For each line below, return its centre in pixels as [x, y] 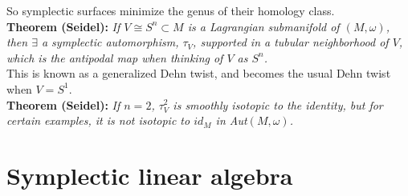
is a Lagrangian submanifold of [263, 26]
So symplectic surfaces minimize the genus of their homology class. [171, 10]
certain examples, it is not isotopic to [98, 120]
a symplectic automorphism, [110, 42]
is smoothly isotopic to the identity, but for [278, 104]
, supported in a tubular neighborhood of [291, 42]
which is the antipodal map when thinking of [115, 57]
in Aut [231, 120]
